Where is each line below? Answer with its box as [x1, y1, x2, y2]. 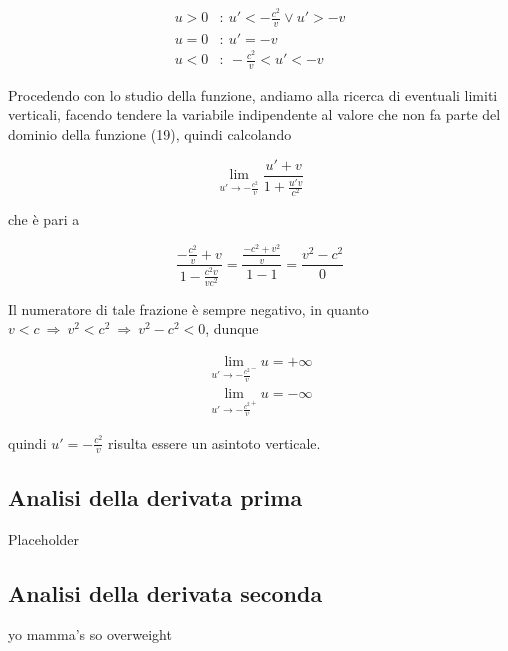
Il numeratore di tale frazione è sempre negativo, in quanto [8, 298, 369, 319]
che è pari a [8, 209, 80, 230]
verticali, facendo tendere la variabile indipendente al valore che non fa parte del [8, 104, 501, 125]
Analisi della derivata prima [8, 481, 303, 512]
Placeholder [8, 528, 80, 549]
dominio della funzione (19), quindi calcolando [8, 124, 292, 145]
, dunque [205, 318, 259, 339]
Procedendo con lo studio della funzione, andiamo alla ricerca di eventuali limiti [8, 84, 498, 105]
